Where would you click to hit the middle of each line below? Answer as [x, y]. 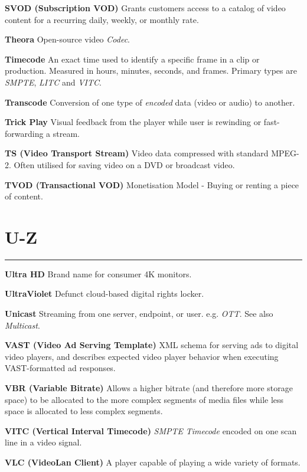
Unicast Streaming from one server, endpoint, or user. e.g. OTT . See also [139, 314]
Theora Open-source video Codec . [67, 39]
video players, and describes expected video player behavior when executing [142, 356]
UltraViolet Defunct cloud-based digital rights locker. [104, 294]
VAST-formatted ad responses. [60, 368]
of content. [24, 196]
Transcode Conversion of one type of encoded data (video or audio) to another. [150, 102]
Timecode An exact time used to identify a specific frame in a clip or [132, 59]
